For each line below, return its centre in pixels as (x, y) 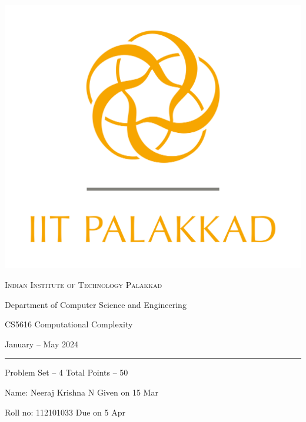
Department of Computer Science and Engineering (96, 304)
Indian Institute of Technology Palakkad (84, 284)
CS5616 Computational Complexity (69, 324)
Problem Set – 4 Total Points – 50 (66, 372)
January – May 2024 (42, 344)
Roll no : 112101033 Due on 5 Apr (65, 412)
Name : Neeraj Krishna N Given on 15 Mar (82, 392)
